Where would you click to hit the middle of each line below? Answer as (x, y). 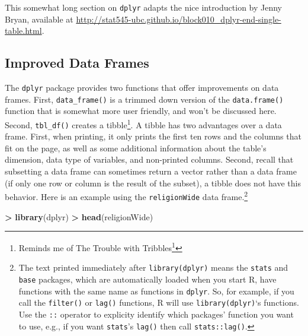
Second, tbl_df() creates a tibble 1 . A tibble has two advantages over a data (143, 123)
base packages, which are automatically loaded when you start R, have (147, 279)
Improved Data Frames (77, 63)
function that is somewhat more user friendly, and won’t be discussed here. (141, 111)
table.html (23, 31)
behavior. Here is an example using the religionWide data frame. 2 (126, 196)
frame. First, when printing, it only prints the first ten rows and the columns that (153, 136)
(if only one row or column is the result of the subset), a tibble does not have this (153, 183)
